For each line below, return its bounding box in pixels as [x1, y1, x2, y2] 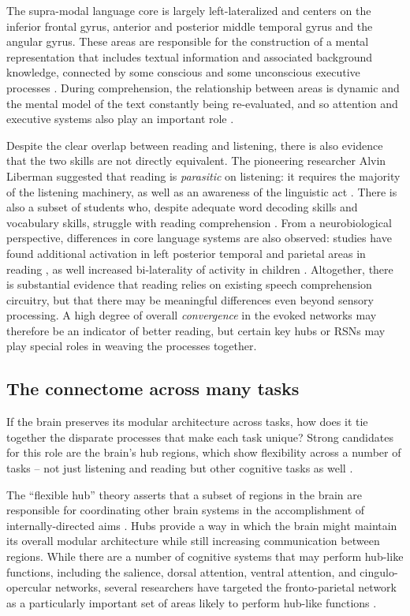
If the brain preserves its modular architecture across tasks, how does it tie [6, 413, 368, 430]
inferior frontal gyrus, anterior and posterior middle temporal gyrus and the [6, 17, 373, 34]
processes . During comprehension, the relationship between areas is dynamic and [6, 79, 400, 95]
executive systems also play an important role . [6, 110, 234, 127]
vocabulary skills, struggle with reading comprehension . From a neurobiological [6, 214, 392, 230]
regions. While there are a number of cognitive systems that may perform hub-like [6, 548, 404, 565]
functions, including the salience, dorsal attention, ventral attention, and [6, 563, 356, 580]
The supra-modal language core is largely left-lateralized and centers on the [6, 2, 371, 18]
